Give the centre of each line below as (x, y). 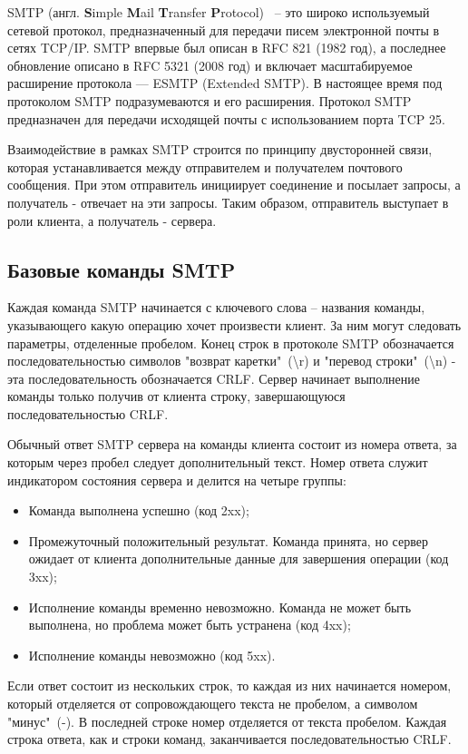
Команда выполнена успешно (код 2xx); (139, 510)
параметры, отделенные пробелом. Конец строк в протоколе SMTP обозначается (231, 343)
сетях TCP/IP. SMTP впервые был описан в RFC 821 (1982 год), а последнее (227, 48)
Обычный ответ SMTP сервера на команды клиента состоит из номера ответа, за (232, 444)
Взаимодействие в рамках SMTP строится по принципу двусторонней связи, (220, 149)
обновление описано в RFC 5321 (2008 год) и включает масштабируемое (210, 65)
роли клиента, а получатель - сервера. (112, 220)
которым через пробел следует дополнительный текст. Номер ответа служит (218, 462)
